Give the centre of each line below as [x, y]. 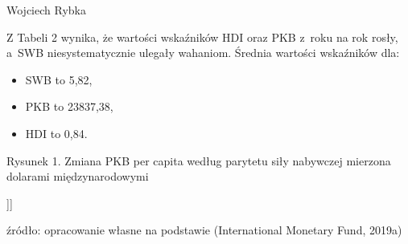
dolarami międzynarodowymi [78, 176]
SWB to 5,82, [59, 79]
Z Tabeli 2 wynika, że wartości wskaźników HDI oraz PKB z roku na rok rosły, [202, 37]
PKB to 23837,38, [69, 106]
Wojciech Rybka [46, 10]
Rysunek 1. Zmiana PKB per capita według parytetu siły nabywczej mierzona [199, 160]
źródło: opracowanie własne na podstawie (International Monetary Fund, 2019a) [204, 230]
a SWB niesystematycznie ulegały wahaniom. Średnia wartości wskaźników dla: [203, 53]
